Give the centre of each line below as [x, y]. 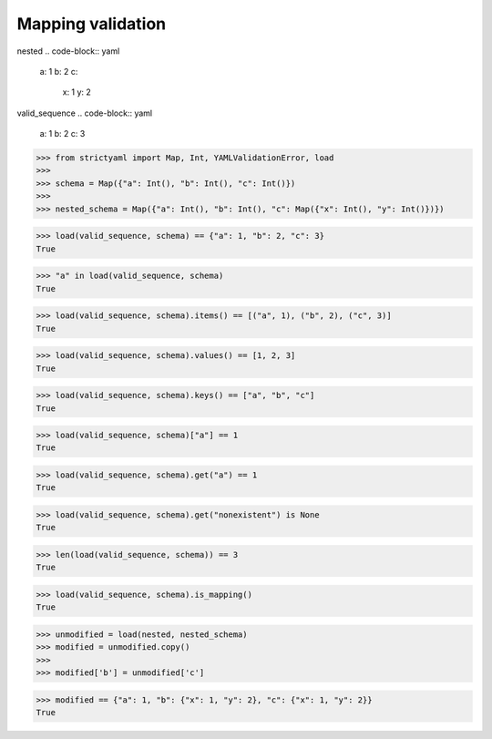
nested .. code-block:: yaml [68, 51]
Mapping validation [92, 24]
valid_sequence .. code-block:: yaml [85, 113]
